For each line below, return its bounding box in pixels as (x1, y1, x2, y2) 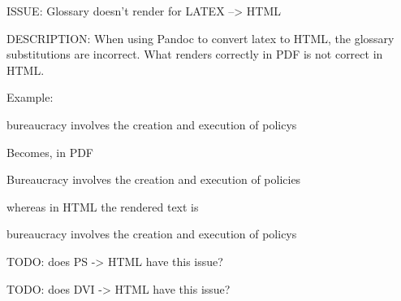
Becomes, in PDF (6, 143, 94, 160)
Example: (6, 89, 54, 106)
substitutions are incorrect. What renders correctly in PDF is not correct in (6, 46, 383, 63)
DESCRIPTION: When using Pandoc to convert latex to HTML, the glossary (6, 29, 395, 46)
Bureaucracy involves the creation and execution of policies (6, 171, 301, 188)
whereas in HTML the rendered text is (6, 198, 199, 215)
